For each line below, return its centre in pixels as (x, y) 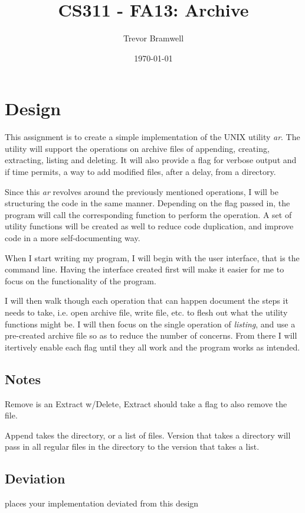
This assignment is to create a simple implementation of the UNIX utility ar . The (152, 137)
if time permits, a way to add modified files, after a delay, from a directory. (140, 172)
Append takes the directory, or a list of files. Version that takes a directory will (148, 435)
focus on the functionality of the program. (81, 280)
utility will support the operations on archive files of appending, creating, (137, 148)
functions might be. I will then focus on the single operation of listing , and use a (150, 324)
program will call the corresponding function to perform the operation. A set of (148, 214)
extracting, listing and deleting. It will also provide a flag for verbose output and (151, 160)
